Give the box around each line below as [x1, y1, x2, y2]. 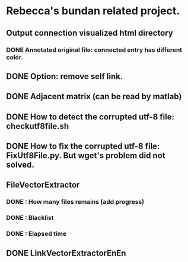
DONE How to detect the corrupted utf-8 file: [6, 112, 175, 122]
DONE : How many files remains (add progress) [6, 198, 144, 206]
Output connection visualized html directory [6, 28, 173, 38]
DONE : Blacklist [6, 214, 54, 222]
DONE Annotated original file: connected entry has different [6, 46, 183, 54]
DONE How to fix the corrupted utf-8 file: [6, 141, 160, 151]
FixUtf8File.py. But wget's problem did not [6, 150, 165, 161]
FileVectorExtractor [6, 180, 80, 190]
